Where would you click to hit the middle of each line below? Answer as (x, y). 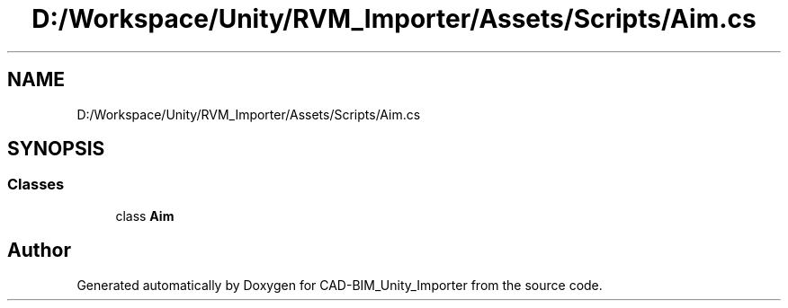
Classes (36, 185)
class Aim (145, 216)
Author (39, 251)
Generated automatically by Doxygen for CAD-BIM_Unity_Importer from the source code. (340, 285)
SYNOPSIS (56, 149)
